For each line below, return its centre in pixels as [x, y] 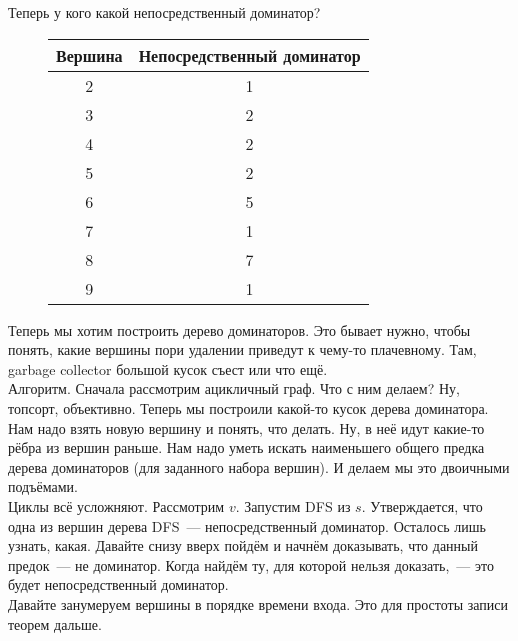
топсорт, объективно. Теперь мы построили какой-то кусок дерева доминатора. [248, 407]
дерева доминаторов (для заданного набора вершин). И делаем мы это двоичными [259, 466]
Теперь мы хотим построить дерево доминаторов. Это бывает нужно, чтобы [239, 329]
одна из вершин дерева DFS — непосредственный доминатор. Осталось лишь [247, 525]
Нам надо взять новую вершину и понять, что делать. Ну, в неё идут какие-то [246, 427]
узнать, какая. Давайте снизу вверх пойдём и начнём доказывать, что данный [243, 545]
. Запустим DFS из [293, 505]
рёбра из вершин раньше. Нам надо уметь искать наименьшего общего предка [246, 447]
